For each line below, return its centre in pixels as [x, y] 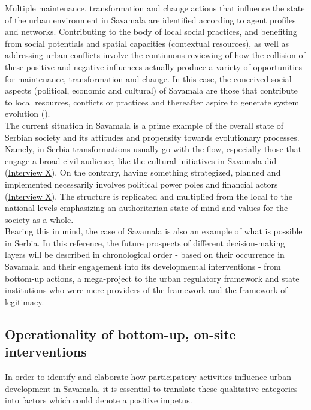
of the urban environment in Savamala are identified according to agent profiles [150, 19]
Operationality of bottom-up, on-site [120, 334]
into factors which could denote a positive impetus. [99, 400]
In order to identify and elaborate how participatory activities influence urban [148, 377]
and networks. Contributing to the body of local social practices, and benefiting [151, 31]
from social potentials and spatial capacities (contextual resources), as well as [147, 43]
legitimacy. [25, 301]
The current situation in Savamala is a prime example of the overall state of [144, 125]
